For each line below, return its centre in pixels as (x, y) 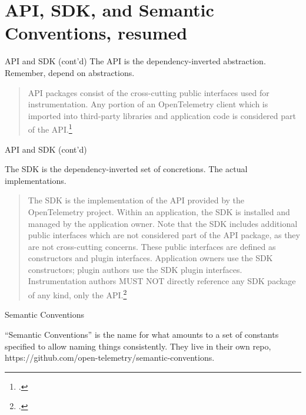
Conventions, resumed (96, 33)
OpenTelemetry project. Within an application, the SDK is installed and (159, 211)
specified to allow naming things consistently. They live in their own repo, (138, 346)
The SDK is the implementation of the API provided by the (136, 200)
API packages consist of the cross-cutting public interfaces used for (149, 92)
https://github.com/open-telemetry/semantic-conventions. (110, 358)
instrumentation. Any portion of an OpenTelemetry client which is (148, 104)
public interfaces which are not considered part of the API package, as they (164, 235)
